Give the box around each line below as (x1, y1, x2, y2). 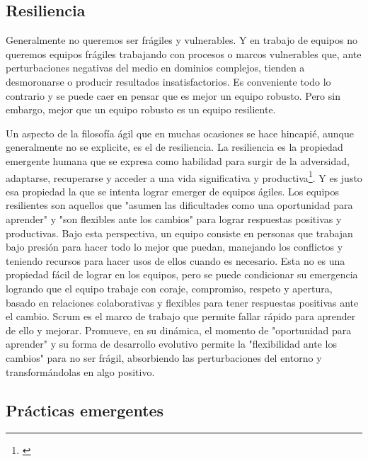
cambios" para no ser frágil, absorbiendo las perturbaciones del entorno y (6, 350, 322, 365)
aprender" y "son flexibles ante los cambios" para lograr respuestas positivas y (6, 211, 342, 226)
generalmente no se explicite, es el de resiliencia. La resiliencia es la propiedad (6, 140, 343, 154)
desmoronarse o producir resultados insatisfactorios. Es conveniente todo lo (6, 74, 331, 89)
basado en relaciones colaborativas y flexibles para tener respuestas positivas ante (6, 295, 359, 309)
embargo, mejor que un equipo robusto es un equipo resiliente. (6, 102, 276, 117)
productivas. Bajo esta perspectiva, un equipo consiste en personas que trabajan (6, 225, 353, 240)
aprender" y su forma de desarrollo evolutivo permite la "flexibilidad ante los (6, 336, 337, 351)
